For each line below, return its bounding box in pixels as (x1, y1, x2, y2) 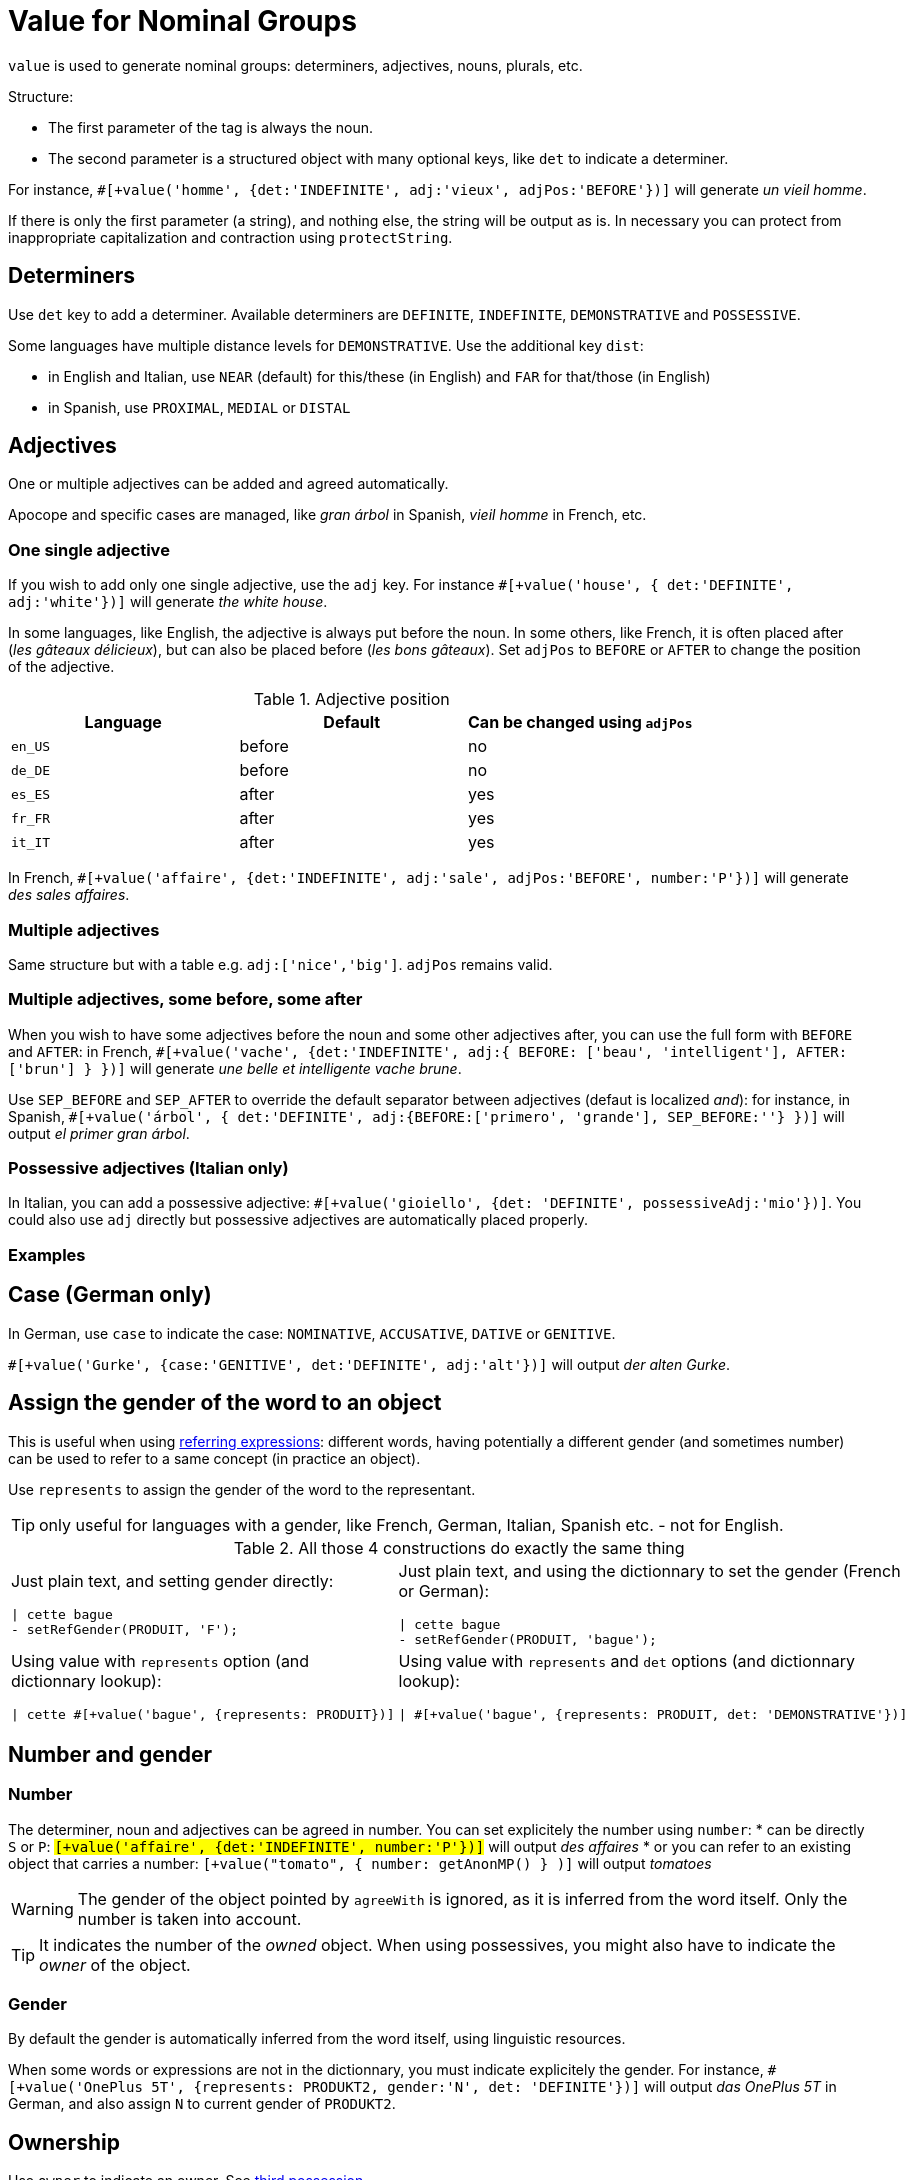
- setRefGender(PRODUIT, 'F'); (11, 1621, 238, 1637)
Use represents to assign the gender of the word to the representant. (8, 1480, 476, 1498)
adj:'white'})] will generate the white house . (8, 593, 328, 611)
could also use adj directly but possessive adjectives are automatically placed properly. (8, 1211, 588, 1229)
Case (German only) (8, 1282, 212, 1308)
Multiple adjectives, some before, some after (8, 989, 363, 1010)
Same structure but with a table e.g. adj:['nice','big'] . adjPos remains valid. (8, 955, 553, 973)
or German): (398, 1580, 490, 1601)
